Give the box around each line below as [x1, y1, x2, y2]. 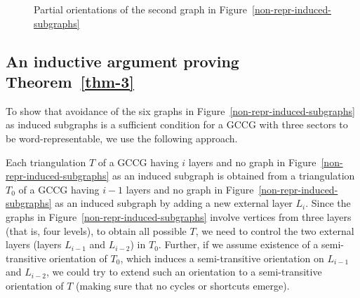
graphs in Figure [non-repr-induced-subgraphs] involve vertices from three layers [6, 209, 352, 224]
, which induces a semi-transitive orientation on [120, 250, 324, 265]
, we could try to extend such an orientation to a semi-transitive [46, 264, 322, 279]
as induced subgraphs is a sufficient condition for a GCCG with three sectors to [6, 117, 348, 132]
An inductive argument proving [6, 50, 239, 72]
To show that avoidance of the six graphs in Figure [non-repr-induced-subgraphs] [6, 103, 355, 118]
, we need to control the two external [195, 223, 354, 238]
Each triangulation [6, 154, 86, 169]
